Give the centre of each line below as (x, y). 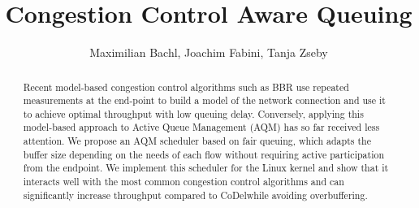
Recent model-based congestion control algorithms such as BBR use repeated (186, 87)
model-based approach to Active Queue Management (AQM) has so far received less (201, 127)
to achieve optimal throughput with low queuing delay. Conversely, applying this (193, 113)
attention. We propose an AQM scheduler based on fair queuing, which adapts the (197, 141)
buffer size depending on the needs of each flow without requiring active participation (203, 154)
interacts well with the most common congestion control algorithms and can (184, 182)
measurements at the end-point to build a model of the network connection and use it (204, 100)
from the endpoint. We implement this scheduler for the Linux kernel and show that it (206, 168)
